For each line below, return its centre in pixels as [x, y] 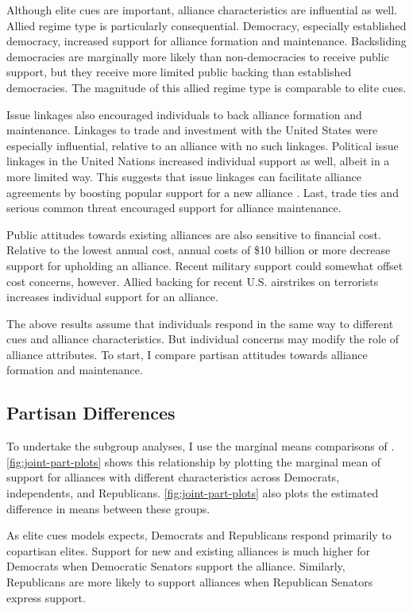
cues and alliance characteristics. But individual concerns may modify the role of [203, 339]
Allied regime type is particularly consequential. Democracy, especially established [206, 25]
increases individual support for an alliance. [112, 297]
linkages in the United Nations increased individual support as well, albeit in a [198, 161]
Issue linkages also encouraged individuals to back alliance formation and [184, 114]
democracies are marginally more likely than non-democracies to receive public [198, 56]
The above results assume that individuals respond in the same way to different [200, 323]
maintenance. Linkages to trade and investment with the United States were [192, 130]
